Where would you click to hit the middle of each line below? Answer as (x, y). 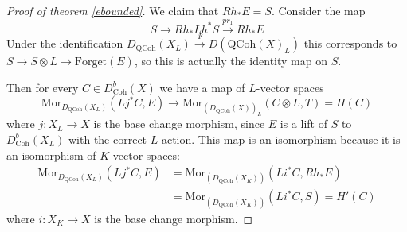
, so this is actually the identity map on (231, 61)
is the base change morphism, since (179, 124)
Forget (91, 62)
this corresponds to (350, 43)
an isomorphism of (51, 155)
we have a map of (202, 87)
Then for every (43, 87)
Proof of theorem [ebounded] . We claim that (113, 10)
